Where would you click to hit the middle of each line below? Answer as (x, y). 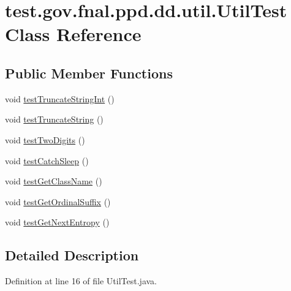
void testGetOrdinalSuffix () (58, 201)
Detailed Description (72, 255)
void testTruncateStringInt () (60, 98)
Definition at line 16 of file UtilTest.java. (81, 281)
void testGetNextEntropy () (57, 222)
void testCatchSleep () (47, 160)
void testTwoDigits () (45, 139)
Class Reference (73, 34)
